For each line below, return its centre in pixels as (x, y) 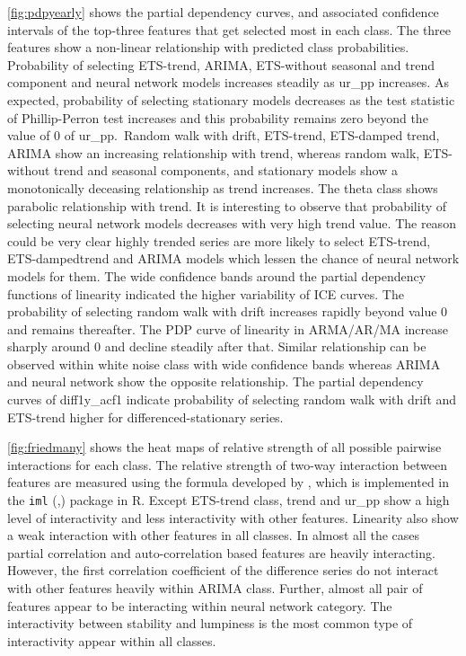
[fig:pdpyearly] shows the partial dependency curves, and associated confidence (223, 12)
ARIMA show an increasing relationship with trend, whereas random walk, (214, 152)
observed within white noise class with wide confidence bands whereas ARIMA (224, 363)
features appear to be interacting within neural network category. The (200, 605)
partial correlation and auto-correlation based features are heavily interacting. (221, 552)
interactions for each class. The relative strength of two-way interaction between (228, 464)
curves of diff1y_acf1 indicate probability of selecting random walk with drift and (232, 399)
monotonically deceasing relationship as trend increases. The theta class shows (223, 187)
